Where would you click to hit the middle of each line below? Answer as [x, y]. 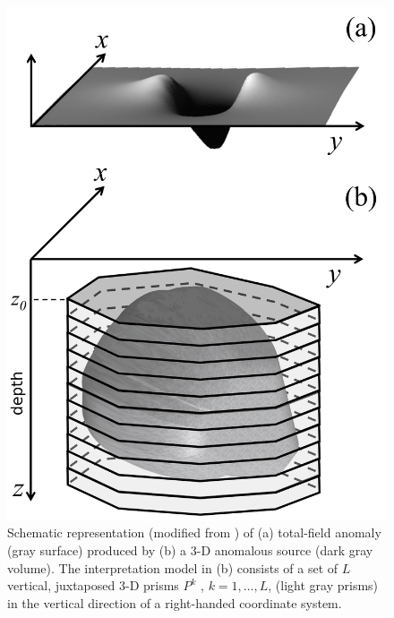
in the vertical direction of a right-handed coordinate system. [175, 602]
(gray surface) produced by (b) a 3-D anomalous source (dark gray [190, 549]
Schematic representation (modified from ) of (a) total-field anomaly [194, 532]
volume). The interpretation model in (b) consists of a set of [173, 567]
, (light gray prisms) [323, 585]
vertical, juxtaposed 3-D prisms [93, 585]
